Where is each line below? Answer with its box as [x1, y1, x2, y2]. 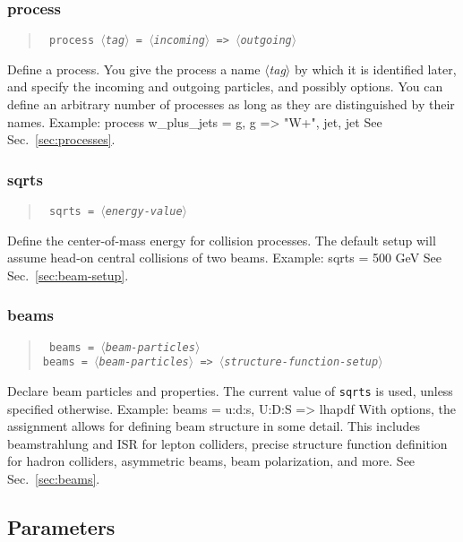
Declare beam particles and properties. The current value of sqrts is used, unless [7, 382, 453, 400]
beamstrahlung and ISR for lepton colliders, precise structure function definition [7, 434, 448, 452]
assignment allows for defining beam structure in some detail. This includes [7, 417, 421, 435]
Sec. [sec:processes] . [7, 130, 116, 149]
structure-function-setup [224, 356, 379, 369]
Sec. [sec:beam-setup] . [7, 265, 129, 284]
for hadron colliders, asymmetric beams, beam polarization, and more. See [7, 452, 416, 470]
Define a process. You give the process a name [7, 59, 261, 78]
